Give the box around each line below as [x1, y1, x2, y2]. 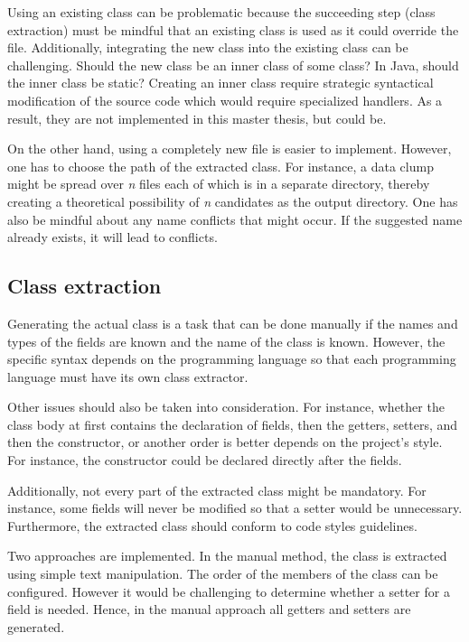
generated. [7, 617, 65, 636]
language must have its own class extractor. [7, 367, 249, 386]
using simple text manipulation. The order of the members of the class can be [7, 564, 438, 583]
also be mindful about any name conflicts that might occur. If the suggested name [7, 209, 463, 228]
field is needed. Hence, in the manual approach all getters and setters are [7, 600, 411, 619]
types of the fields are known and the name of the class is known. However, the [7, 331, 446, 350]
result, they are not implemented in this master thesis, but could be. [7, 108, 387, 127]
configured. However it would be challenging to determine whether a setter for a [7, 582, 450, 600]
